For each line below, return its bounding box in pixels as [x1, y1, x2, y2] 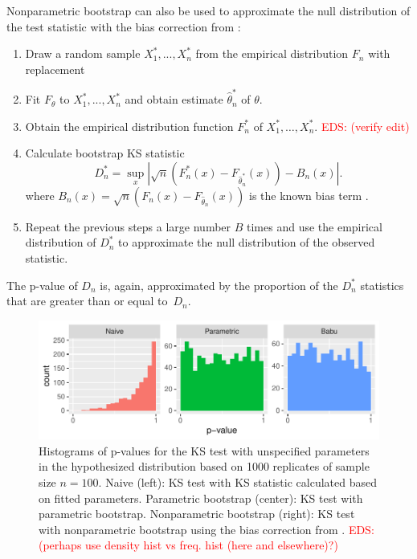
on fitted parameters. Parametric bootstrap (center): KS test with [39, 489, 363, 506]
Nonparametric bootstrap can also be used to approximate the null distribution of [6, 2, 411, 18]
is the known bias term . [248, 186, 369, 203]
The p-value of [6, 276, 78, 293]
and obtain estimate [125, 91, 223, 108]
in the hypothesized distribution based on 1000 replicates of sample [39, 458, 370, 475]
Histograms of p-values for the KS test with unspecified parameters [39, 442, 370, 459]
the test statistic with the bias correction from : [6, 18, 241, 35]
